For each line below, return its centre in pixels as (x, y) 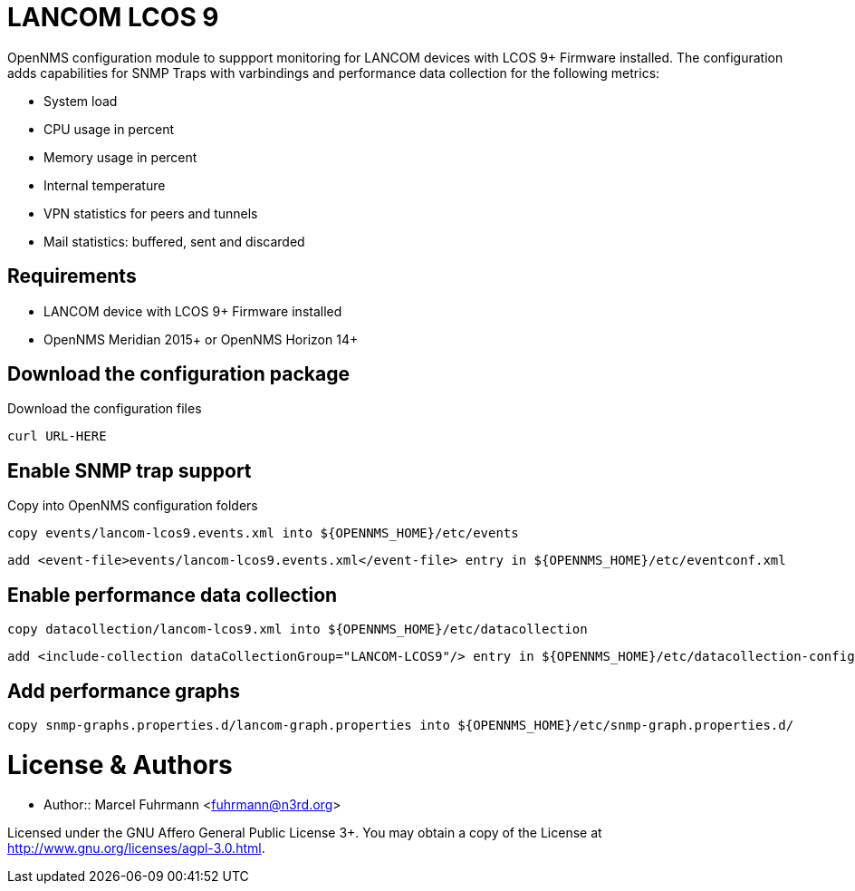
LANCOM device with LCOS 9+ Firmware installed (193, 311)
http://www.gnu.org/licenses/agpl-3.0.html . (136, 848)
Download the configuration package (178, 374)
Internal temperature (105, 185)
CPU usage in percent (109, 129)
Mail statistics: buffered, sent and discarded (174, 241)
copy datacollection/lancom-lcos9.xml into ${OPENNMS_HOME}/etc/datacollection (298, 630)
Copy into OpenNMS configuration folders (133, 506)
